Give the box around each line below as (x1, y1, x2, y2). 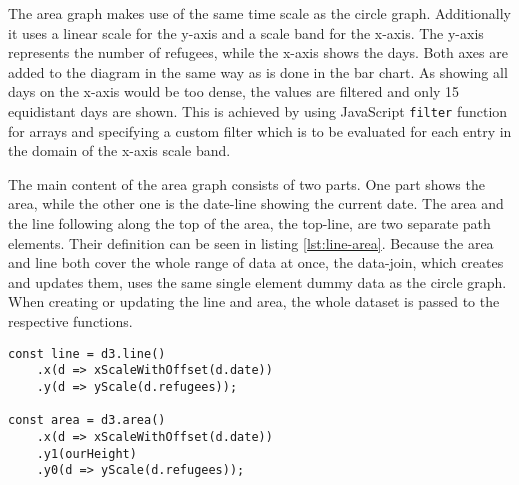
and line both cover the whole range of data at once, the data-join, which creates (8, 252, 504, 273)
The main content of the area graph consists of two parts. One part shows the (8, 173, 485, 194)
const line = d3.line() (8, 346, 166, 361)
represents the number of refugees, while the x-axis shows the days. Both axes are (8, 42, 508, 63)
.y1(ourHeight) (36, 446, 137, 461)
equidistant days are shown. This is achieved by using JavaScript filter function (8, 100, 508, 121)
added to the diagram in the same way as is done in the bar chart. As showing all (8, 61, 508, 82)
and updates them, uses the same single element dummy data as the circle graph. (8, 271, 507, 292)
